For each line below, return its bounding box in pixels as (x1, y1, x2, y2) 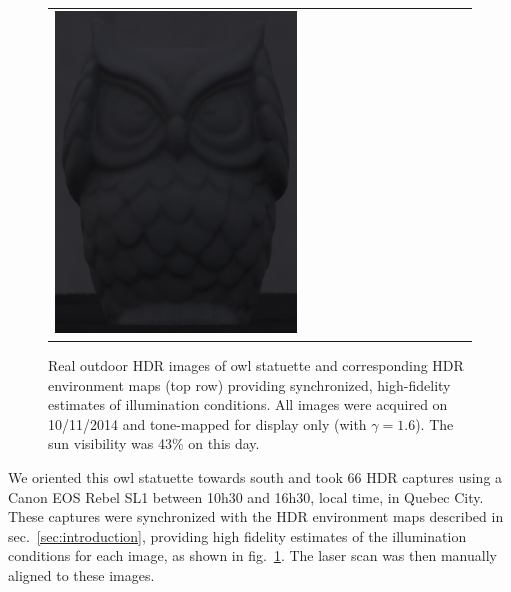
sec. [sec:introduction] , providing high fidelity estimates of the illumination (8, 525, 467, 546)
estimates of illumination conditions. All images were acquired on (48, 394, 448, 415)
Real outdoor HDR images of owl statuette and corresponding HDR (48, 355, 464, 376)
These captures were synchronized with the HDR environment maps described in (8, 506, 504, 527)
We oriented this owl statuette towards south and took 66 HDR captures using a (8, 467, 503, 488)
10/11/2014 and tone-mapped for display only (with (48, 413, 367, 434)
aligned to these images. (8, 565, 155, 586)
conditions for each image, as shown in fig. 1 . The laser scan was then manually (8, 545, 497, 566)
